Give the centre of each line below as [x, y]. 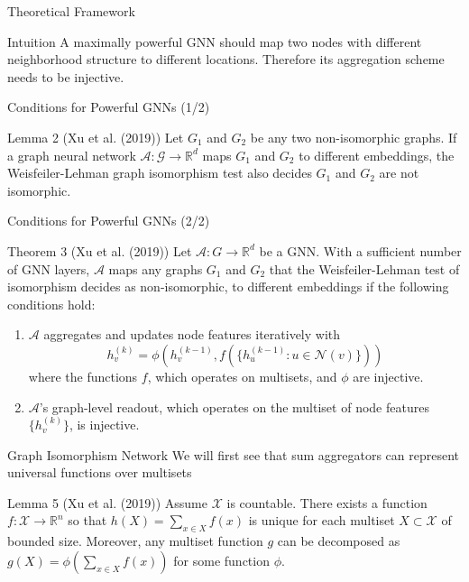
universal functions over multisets [100, 472]
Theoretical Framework [71, 11]
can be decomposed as [339, 541]
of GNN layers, [49, 268]
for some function [221, 560]
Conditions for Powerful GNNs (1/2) [109, 107]
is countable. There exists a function [327, 502]
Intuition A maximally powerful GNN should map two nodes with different [215, 41]
